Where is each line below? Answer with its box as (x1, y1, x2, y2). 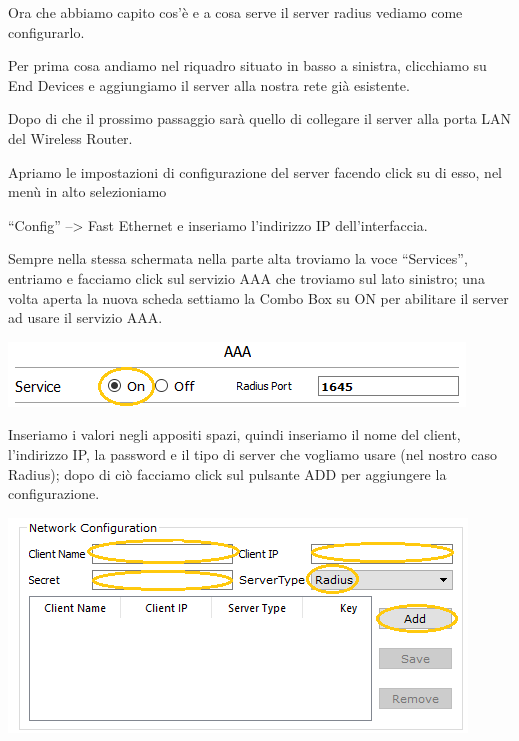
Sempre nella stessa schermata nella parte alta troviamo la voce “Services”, (8, 248, 468, 269)
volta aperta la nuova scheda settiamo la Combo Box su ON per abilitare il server (8, 287, 509, 308)
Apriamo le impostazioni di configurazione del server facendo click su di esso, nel (8, 161, 503, 182)
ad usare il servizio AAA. (8, 307, 163, 328)
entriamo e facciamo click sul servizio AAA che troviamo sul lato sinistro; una (8, 267, 485, 288)
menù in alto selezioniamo (8, 181, 167, 202)
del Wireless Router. (8, 127, 133, 148)
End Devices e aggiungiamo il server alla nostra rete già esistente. (8, 74, 410, 95)
